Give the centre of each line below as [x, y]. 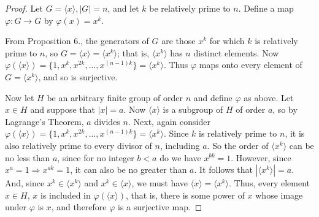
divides [107, 121]
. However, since [261, 157]
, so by [285, 109]
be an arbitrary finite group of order [115, 97]
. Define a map [266, 8]
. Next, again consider [169, 121]
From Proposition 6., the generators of [77, 41]
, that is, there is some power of [185, 195]
